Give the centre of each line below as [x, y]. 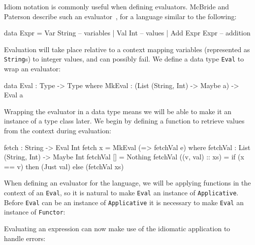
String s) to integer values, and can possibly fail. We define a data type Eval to [124, 59]
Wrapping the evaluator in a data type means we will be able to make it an [118, 111]
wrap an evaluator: [32, 69]
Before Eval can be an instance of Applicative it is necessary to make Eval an [124, 202]
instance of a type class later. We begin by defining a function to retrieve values [124, 121]
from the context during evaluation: [58, 130]
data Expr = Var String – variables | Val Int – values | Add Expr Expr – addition [127, 33]
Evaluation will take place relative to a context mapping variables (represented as [127, 49]
